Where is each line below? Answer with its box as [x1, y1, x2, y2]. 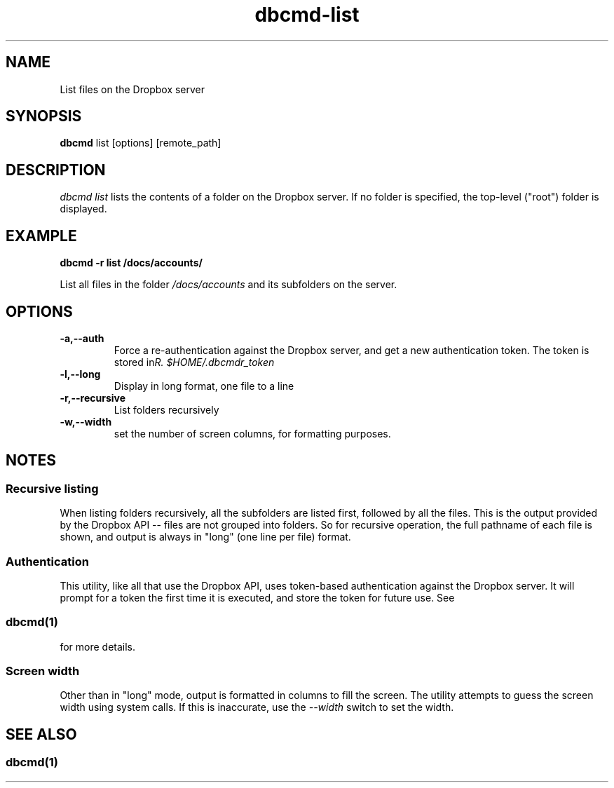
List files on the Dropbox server [60, 83, 205, 95]
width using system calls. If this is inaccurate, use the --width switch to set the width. [60, 701, 454, 714]
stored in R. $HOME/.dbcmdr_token [114, 355, 275, 368]
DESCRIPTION [6, 161, 106, 179]
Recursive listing [6, 481, 99, 496]
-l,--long [60, 367, 101, 380]
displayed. [60, 203, 107, 215]
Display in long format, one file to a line [114, 379, 294, 392]
